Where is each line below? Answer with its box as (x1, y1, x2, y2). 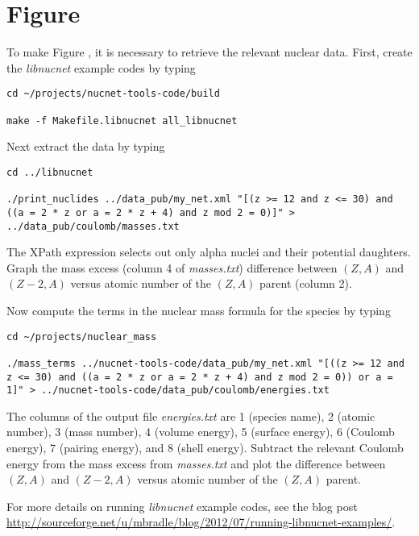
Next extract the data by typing (6, 138, 165, 155)
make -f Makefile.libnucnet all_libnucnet (6, 114, 238, 127)
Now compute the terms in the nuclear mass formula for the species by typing (6, 301, 391, 318)
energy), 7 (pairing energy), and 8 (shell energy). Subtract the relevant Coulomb (6, 439, 404, 455)
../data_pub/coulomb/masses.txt (6, 220, 180, 232)
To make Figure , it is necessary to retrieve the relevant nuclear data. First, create (6, 44, 413, 60)
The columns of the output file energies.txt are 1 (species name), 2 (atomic (6, 407, 375, 424)
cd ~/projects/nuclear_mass (6, 330, 157, 343)
